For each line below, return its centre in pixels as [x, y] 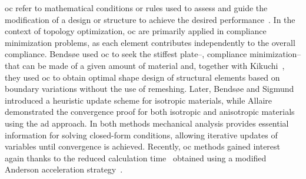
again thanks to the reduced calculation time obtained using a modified [136, 158]
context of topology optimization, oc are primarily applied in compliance [136, 31]
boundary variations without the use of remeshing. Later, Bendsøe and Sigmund [149, 89]
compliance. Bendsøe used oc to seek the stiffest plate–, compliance [126, 54]
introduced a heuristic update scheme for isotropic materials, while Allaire [138, 100]
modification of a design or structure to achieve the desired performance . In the [150, 19]
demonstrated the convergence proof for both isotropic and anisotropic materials [150, 112]
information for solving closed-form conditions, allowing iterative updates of [141, 135]
